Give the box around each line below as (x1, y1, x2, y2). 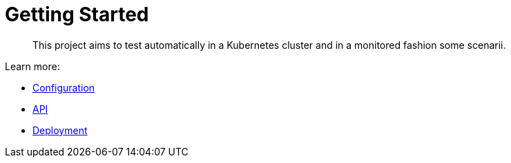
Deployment (32, 124, 88, 136)
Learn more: (5, 60, 60, 72)
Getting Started (5, 3, 149, 26)
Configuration (32, 81, 95, 94)
